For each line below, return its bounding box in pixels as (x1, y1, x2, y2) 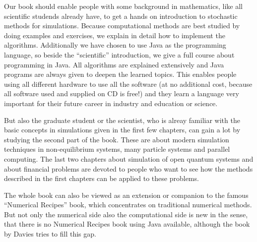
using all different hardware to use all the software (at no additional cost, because (4, 78, 253, 89)
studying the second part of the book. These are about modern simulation (4, 134, 229, 144)
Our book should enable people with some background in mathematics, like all (4, 1, 243, 11)
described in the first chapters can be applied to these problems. (4, 173, 199, 183)
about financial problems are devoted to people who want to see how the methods (4, 163, 253, 174)
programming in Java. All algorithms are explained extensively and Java (4, 59, 224, 69)
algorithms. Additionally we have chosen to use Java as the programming (4, 40, 226, 50)
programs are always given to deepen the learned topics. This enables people (4, 69, 237, 79)
